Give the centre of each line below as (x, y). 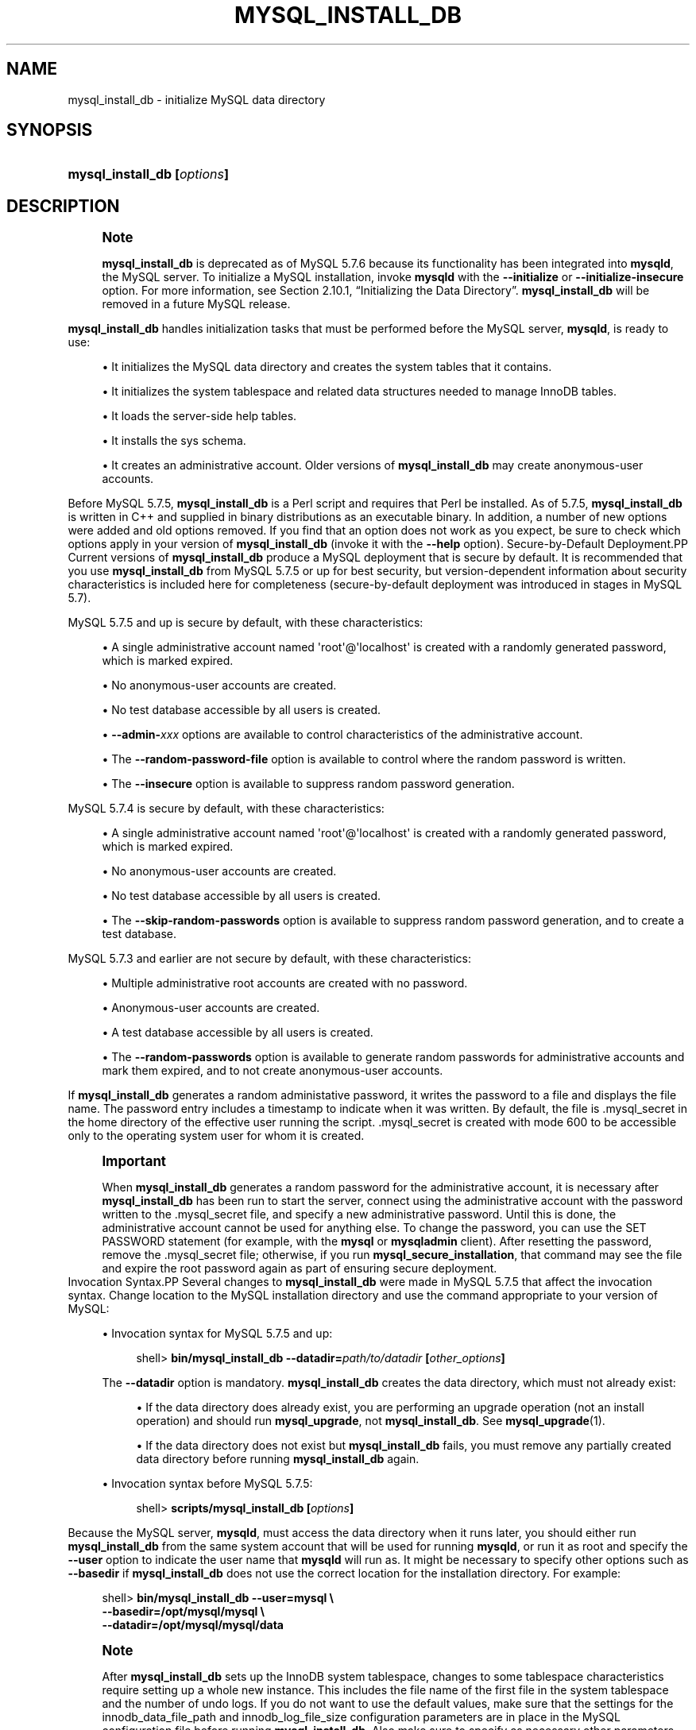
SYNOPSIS (50, 130)
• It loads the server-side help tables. (199, 416)
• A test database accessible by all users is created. (238, 1033)
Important (134, 1162)
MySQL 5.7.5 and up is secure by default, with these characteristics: (246, 623)
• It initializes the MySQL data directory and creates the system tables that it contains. (327, 367)
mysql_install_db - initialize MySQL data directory (197, 99)
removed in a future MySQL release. (196, 304)
